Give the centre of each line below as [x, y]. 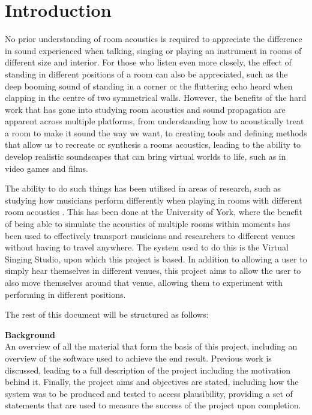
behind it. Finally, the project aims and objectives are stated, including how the [152, 382]
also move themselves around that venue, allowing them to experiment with [144, 282]
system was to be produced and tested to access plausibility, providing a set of [149, 393]
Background [30, 334]
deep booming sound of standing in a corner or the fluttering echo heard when [149, 86]
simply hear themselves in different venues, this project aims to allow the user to [153, 271]
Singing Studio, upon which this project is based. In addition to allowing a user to [156, 259]
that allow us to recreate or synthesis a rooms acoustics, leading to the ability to [153, 144]
